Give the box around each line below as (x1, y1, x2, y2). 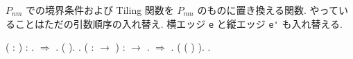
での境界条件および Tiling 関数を (25, 3, 174, 17)
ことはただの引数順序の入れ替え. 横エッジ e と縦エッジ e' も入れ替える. (15, 16, 343, 31)
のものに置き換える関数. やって (197, 3, 338, 17)
